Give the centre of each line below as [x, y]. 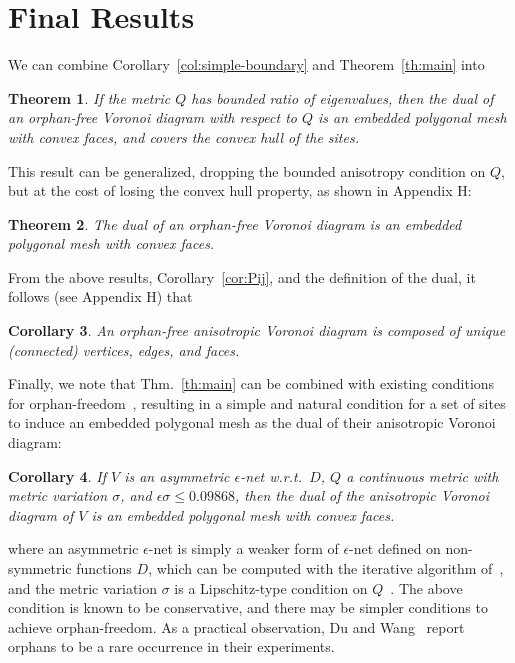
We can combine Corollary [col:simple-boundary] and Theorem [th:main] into [246, 64]
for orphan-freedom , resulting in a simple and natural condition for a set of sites [257, 402]
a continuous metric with [422, 475]
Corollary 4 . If [57, 475]
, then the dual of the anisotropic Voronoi [361, 495]
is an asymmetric [177, 475]
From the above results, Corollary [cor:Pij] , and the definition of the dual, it [242, 276]
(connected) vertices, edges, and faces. [124, 349]
